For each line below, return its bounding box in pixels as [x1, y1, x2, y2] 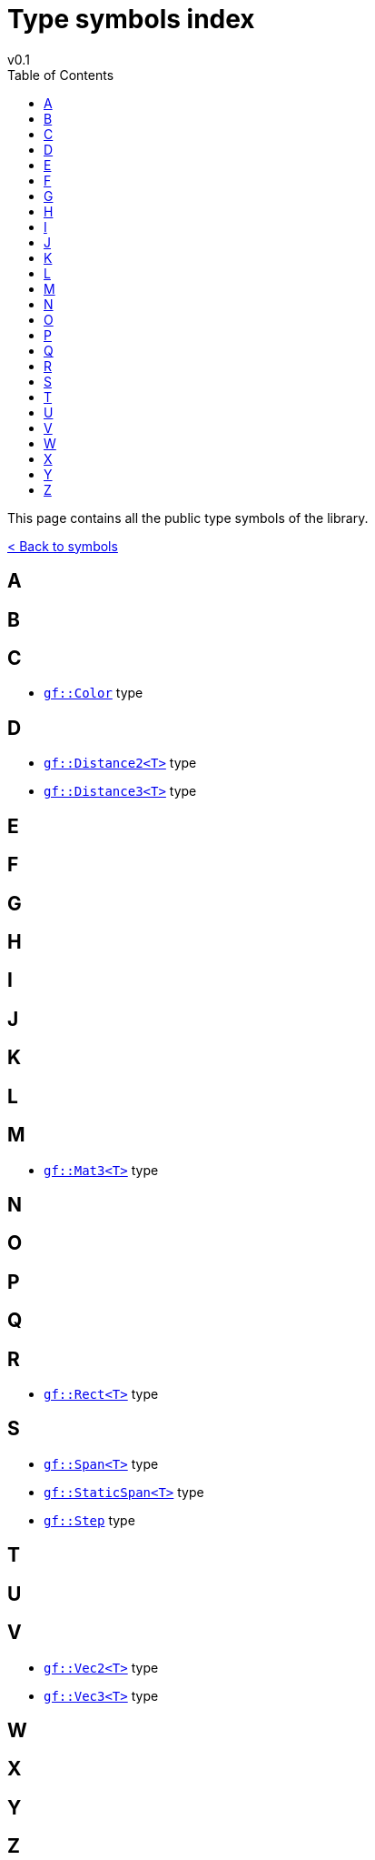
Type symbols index [7, 4, 255, 35]
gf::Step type [44, 1512, 135, 1528]
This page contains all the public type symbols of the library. [7, 509, 369, 526]
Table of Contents [7, 66, 114, 83]
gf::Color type [44, 685, 143, 701]
